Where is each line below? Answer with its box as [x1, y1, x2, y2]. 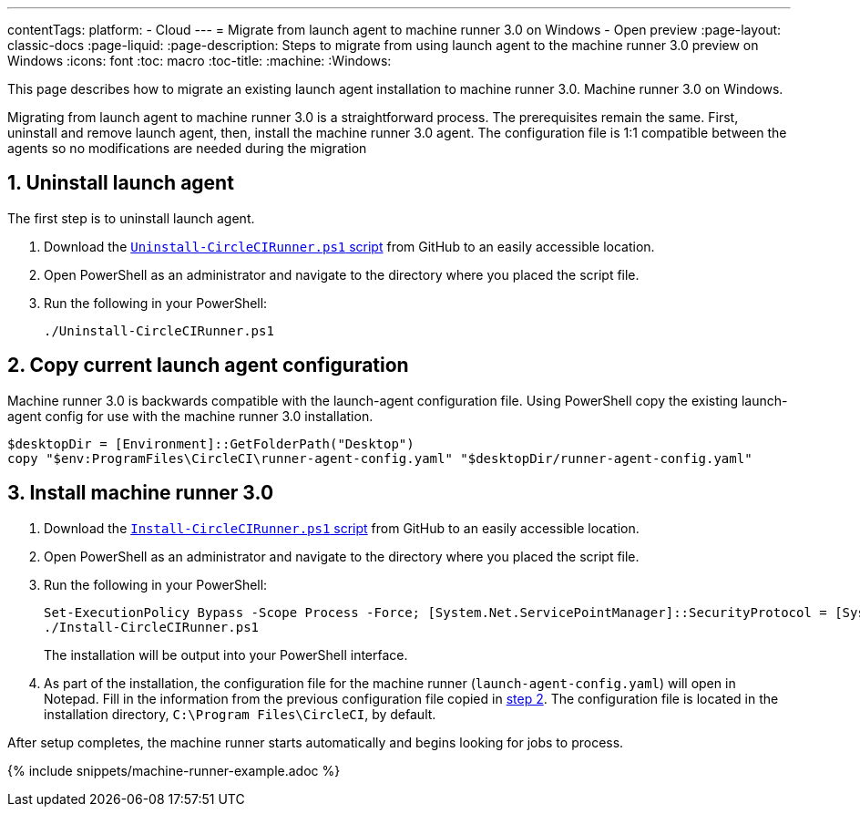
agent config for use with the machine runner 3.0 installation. [7, 407, 374, 424]
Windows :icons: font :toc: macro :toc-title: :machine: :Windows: [7, 53, 392, 68]
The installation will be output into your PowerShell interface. [44, 646, 408, 663]
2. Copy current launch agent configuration [7, 354, 409, 377]
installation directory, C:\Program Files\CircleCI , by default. [44, 706, 436, 722]
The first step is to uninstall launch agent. [7, 210, 255, 226]
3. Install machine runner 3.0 [7, 481, 274, 505]
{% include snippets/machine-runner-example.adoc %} [7, 762, 341, 778]
